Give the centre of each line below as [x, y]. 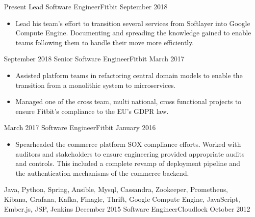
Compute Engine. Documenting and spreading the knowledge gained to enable [133, 33]
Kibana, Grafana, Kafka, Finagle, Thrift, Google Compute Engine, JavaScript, [122, 199]
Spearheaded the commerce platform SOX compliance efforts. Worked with [128, 144]
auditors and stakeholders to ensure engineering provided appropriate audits [130, 153]
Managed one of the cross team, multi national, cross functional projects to [128, 101]
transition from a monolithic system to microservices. [95, 85]
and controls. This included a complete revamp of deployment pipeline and [128, 163]
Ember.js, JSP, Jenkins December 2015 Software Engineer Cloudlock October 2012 [127, 208]
